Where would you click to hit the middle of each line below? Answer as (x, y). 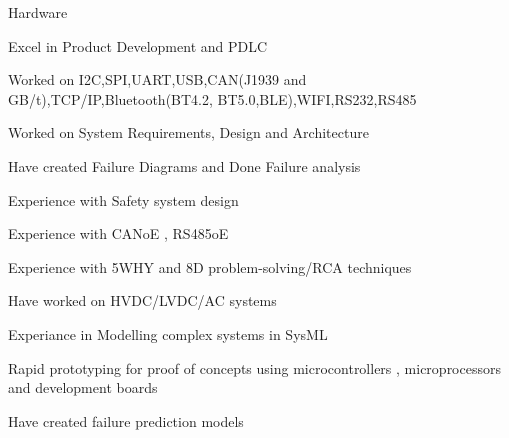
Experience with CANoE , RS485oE (118, 233)
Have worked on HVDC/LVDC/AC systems (142, 300)
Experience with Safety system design (123, 199)
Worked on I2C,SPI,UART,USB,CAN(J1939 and (157, 79)
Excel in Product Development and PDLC (138, 45)
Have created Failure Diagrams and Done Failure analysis (184, 165)
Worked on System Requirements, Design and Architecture (188, 132)
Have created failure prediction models (126, 420)
